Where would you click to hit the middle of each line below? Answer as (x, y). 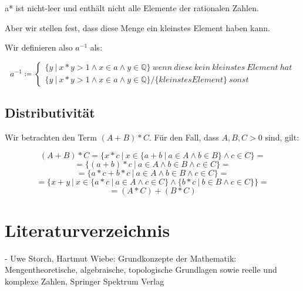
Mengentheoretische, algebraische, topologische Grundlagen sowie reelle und (141, 270)
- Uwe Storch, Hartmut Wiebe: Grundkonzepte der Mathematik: (121, 258)
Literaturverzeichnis (87, 230)
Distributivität (50, 113)
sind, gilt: (282, 137)
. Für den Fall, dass (184, 137)
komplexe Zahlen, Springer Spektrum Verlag (85, 281)
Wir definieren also (39, 47)
